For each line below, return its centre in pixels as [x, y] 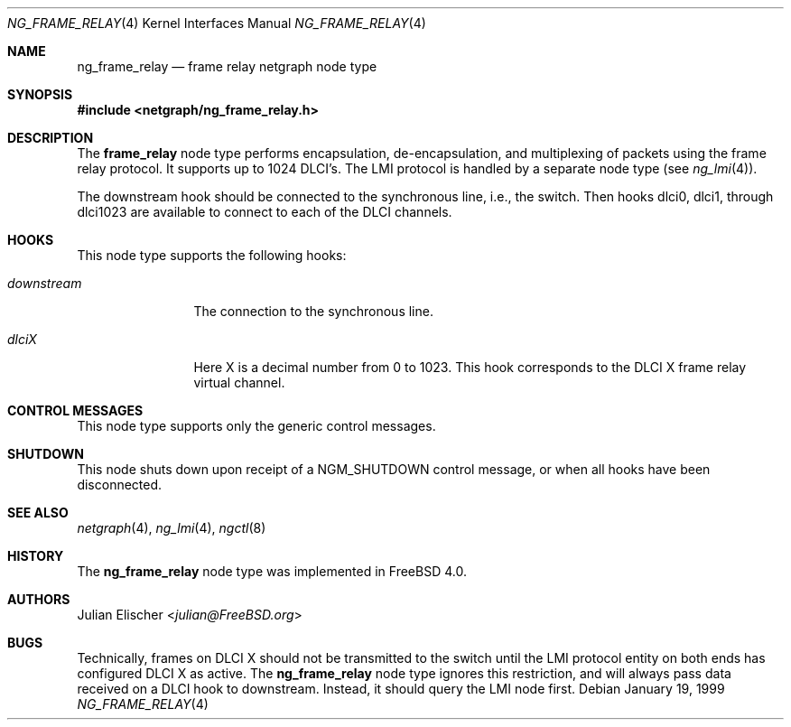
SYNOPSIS [40, 94]
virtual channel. [239, 382]
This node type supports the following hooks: [212, 255]
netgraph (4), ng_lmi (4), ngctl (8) [172, 528]
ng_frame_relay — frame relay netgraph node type [227, 66]
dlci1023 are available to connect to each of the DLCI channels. [265, 212]
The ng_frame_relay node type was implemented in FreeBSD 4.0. [272, 571]
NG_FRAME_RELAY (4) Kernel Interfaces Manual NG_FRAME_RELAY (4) [217, 23]
